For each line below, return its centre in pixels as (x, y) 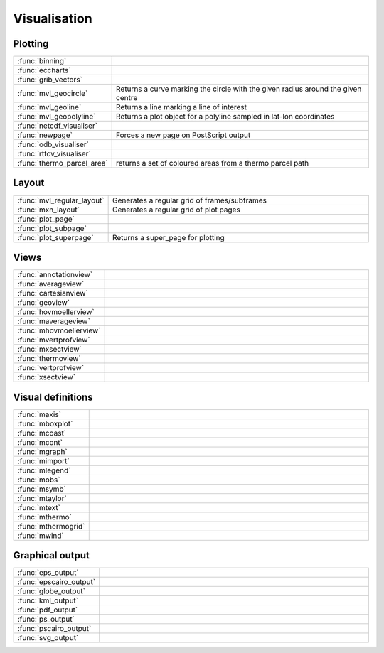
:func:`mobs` (39, 480)
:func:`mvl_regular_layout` (61, 200)
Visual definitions (53, 397)
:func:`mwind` (41, 535)
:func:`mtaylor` (42, 498)
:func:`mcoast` (42, 433)
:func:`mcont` (40, 442)
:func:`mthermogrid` (51, 526)
